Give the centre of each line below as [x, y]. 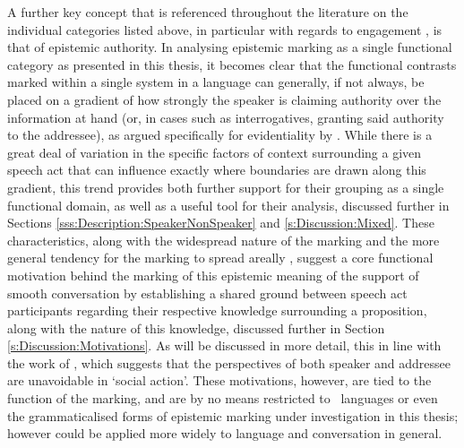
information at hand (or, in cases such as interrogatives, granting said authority [226, 117]
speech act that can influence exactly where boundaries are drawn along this [217, 170]
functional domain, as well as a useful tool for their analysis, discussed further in [228, 205]
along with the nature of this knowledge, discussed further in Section [196, 327]
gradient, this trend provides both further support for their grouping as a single [226, 187]
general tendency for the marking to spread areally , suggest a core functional [220, 258]
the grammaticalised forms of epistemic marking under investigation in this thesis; [233, 415]
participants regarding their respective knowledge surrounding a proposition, [217, 310]
